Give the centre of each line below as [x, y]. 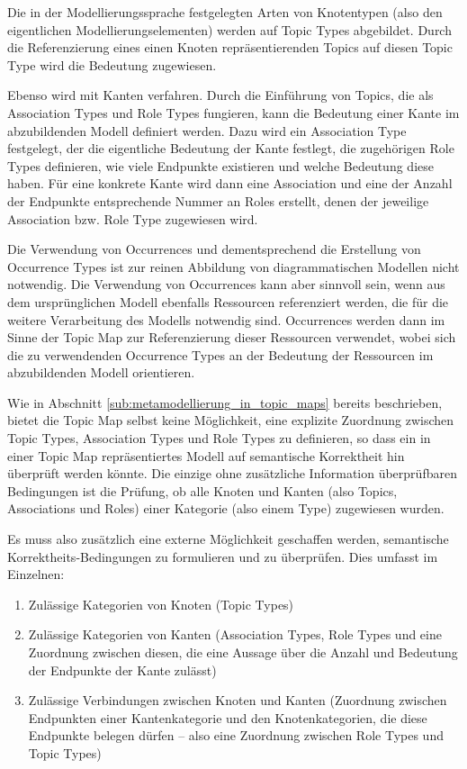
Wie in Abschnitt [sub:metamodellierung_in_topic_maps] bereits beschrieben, [225, 402]
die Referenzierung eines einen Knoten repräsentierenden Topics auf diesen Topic [230, 47]
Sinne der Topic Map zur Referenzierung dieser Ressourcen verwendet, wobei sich [232, 337]
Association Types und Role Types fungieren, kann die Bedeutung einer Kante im [233, 112]
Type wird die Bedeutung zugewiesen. [112, 64]
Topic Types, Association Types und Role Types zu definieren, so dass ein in [219, 438]
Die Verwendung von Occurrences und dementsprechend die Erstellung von [214, 249]
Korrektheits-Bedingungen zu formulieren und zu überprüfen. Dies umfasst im [223, 556]
